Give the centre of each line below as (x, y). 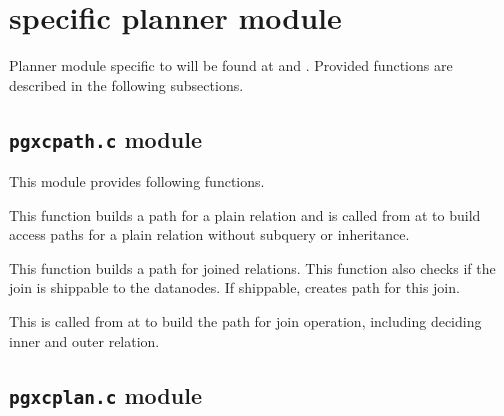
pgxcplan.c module (105, 394)
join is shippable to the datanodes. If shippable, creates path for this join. (234, 287)
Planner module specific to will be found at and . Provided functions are (231, 65)
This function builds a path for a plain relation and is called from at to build (245, 214)
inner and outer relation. (84, 340)
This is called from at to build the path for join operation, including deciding (245, 321)
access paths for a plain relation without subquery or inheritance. (209, 234)
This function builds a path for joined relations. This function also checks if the (252, 267)
